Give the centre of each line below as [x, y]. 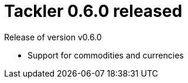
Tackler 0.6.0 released [93, 11]
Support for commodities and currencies [106, 55]
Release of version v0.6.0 [53, 37]
